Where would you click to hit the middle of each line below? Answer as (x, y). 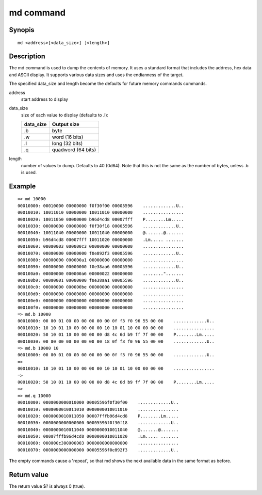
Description (27, 56)
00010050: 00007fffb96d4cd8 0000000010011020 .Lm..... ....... (98, 437)
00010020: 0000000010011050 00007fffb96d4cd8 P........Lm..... (98, 416)
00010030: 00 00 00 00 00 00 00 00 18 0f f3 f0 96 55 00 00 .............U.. (116, 341)
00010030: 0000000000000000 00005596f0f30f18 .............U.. (98, 423)
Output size (66, 125)
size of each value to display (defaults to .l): (65, 115)
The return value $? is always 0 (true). (47, 486)
